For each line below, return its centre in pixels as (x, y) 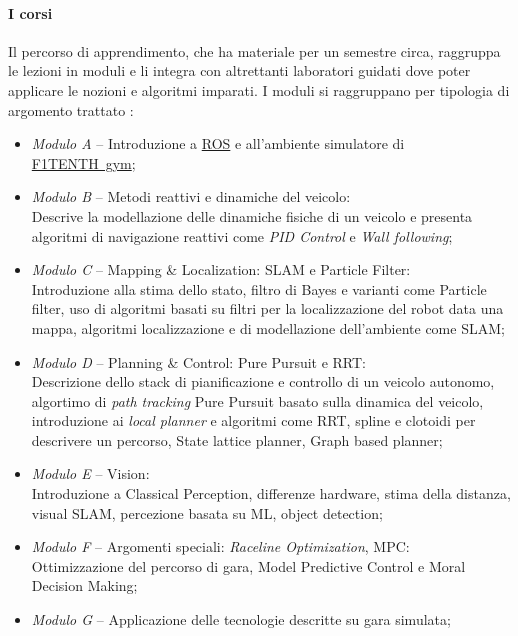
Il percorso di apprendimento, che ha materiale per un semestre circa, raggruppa (254, 50)
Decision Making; (84, 585)
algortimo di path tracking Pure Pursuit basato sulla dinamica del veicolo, (257, 400)
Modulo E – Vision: (90, 473)
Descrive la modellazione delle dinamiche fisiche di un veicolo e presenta (252, 215)
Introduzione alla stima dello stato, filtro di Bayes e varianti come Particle (259, 288)
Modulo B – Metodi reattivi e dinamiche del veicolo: (191, 196)
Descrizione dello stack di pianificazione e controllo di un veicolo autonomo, (263, 381)
